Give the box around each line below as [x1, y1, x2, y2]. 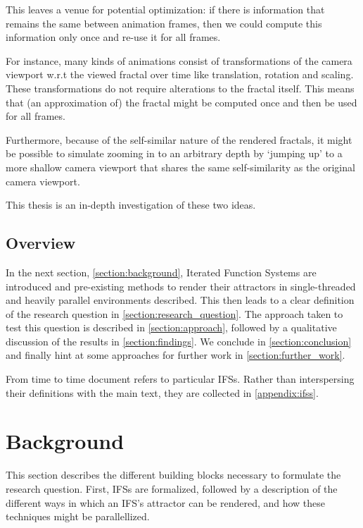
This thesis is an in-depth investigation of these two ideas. [6, 197, 256, 212]
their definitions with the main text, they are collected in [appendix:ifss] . [6, 385, 319, 400]
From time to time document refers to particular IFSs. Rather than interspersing [6, 372, 355, 386]
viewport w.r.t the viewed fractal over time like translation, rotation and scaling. [6, 67, 354, 82]
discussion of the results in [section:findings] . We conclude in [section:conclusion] [6, 333, 352, 348]
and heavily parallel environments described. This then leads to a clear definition [6, 293, 355, 307]
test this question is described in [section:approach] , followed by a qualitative [6, 320, 337, 335]
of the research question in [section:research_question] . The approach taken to [6, 306, 343, 321]
